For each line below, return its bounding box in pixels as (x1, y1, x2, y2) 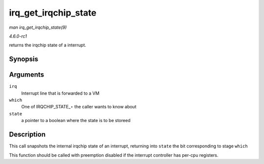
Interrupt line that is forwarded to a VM (21, 90, 100, 96)
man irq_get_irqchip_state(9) (9, 24, 67, 30)
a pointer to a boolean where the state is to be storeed (21, 118, 131, 123)
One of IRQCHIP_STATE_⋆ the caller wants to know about (21, 104, 136, 110)
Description (9, 130, 46, 139)
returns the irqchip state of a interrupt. (9, 42, 87, 48)
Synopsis (9, 55, 39, 63)
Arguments (9, 71, 44, 79)
